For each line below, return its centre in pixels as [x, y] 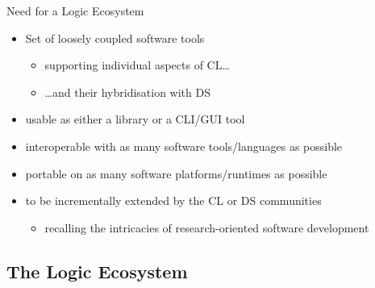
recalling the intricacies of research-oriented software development [207, 227]
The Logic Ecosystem [97, 271]
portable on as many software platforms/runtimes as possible [176, 173]
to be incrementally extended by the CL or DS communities [173, 200]
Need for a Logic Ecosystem [75, 10]
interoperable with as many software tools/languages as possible [184, 146]
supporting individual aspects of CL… [137, 65]
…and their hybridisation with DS [127, 92]
